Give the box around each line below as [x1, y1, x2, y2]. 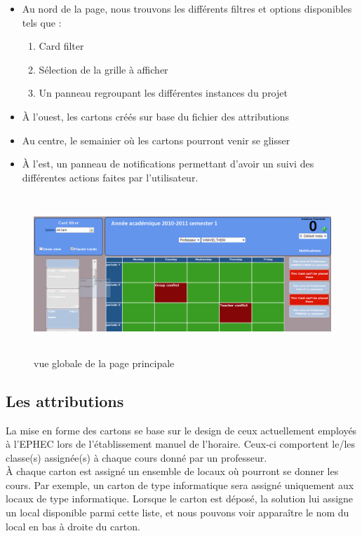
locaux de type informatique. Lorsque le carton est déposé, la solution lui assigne [6, 491, 354, 506]
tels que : [22, 15, 62, 29]
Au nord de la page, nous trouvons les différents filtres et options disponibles [22, 1, 352, 15]
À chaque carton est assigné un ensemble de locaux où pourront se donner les [6, 464, 339, 479]
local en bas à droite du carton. [6, 518, 140, 533]
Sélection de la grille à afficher [39, 62, 168, 76]
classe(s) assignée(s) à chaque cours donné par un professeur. [6, 450, 267, 465]
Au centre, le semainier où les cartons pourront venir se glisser [22, 132, 290, 147]
